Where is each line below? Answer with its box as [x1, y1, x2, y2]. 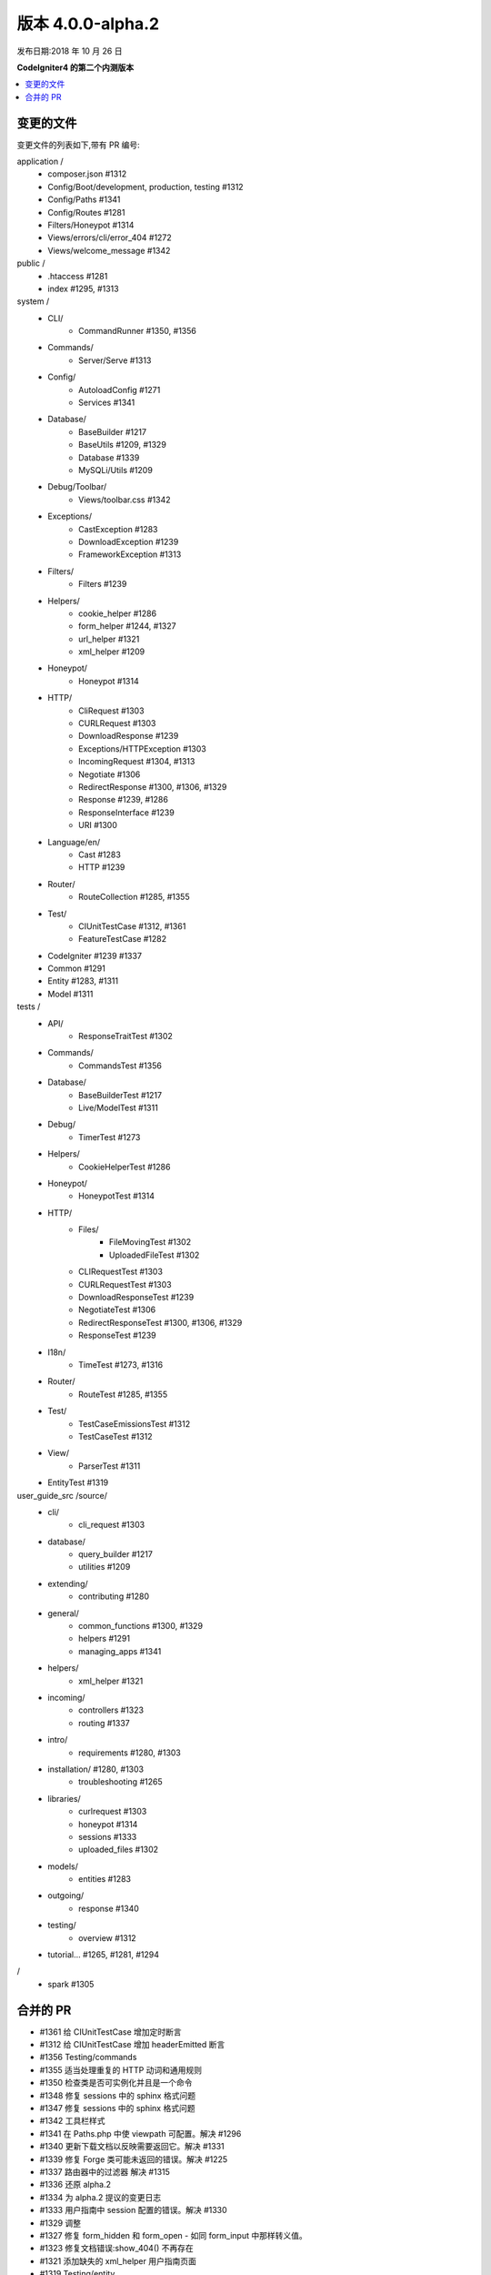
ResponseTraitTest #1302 [78, 1031, 173, 1042]
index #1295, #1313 [47, 283, 119, 294]
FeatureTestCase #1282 [78, 934, 167, 945]
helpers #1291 [78, 1633, 131, 1644]
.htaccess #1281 [47, 270, 108, 281]
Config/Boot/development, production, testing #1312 [47, 181, 245, 192]
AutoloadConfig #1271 [78, 384, 161, 395]
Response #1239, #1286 [78, 794, 168, 805]
